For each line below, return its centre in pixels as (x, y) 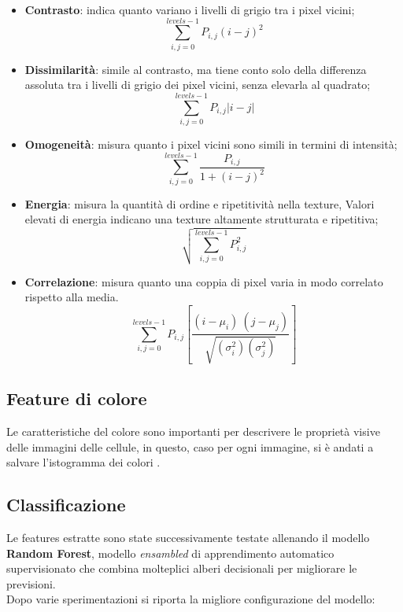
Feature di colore (77, 398)
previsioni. (31, 583)
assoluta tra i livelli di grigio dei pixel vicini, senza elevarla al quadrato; (198, 85)
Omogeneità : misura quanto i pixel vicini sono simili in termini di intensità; (211, 144)
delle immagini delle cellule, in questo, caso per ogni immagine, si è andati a (190, 446)
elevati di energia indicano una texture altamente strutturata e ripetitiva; (201, 219)
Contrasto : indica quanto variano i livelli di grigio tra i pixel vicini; (190, 9)
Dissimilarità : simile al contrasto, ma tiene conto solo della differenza (196, 69)
